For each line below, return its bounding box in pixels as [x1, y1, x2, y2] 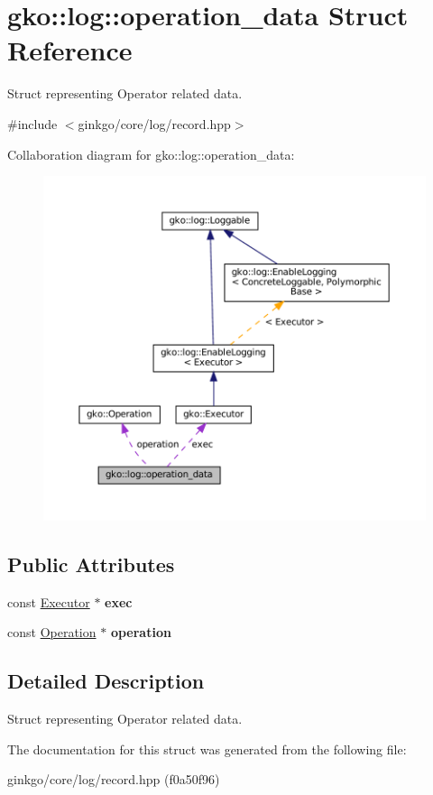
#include [7, 114, 58, 133]
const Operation [7, 623, 97, 642]
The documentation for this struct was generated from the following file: [7, 739, 407, 758]
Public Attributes [7, 550, 175, 578]
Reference [7, 32, 133, 69]
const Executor [7, 592, 90, 611]
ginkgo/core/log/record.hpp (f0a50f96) [7, 770, 220, 789]
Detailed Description [7, 667, 205, 695]
